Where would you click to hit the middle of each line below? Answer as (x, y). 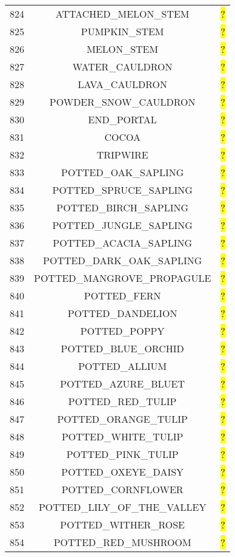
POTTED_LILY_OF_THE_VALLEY (122, 507)
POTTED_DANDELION (122, 313)
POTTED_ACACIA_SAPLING (122, 243)
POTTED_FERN (122, 296)
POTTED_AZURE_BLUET (123, 384)
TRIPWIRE (122, 155)
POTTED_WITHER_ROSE (122, 525)
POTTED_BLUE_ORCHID (122, 348)
